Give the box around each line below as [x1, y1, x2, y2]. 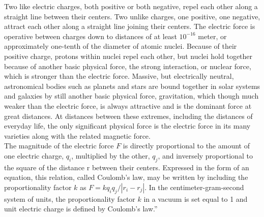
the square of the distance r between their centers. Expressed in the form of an [4, 162, 249, 172]
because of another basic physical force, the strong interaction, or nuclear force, [4, 60, 251, 71]
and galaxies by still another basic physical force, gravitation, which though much [4, 90, 259, 101]
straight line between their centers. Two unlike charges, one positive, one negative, [4, 11, 260, 21]
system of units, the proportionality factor [4, 193, 135, 204]
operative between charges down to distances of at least [4, 30, 177, 41]
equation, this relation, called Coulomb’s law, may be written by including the [4, 172, 248, 182]
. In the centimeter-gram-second [144, 181, 244, 192]
